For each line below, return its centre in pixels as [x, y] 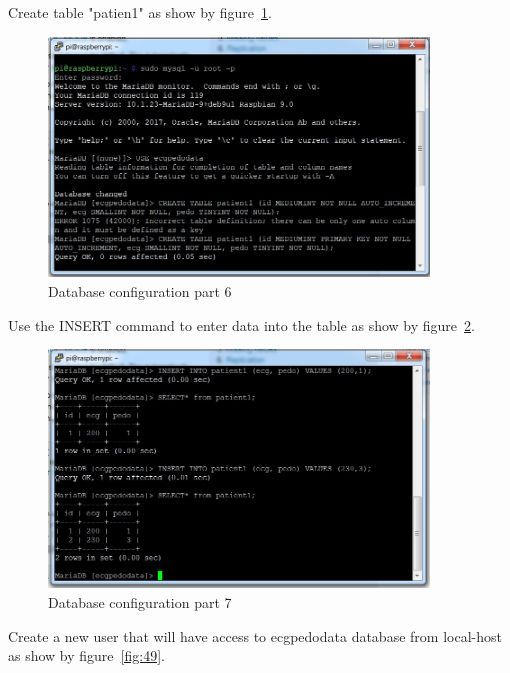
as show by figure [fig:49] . [86, 655]
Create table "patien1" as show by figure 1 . [140, 12]
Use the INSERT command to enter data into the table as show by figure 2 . [241, 324]
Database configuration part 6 [140, 290]
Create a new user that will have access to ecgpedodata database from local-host [255, 635]
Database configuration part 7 [140, 602]
